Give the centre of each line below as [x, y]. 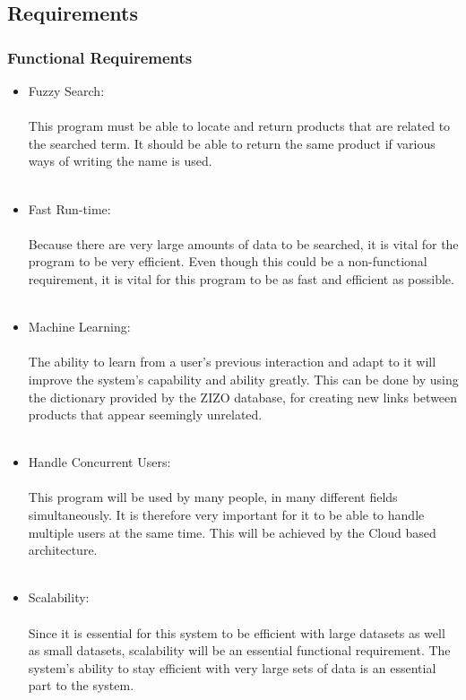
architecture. [63, 550]
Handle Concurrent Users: [99, 462]
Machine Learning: [79, 327]
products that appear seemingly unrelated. [145, 415]
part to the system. [81, 685]
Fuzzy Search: [66, 91]
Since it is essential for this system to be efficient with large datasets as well [237, 632]
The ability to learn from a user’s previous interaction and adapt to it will [232, 362]
